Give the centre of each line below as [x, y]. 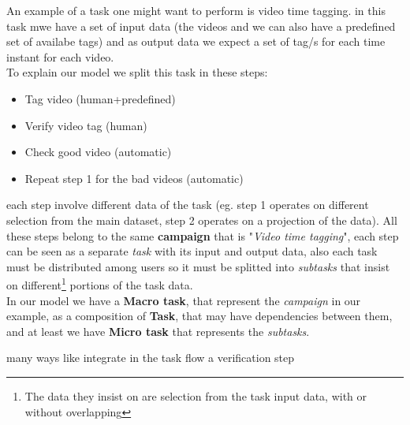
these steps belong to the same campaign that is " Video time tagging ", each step [203, 235]
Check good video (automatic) [98, 152]
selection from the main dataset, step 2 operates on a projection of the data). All [202, 220]
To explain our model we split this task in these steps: [137, 72]
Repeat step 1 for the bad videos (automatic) [134, 178]
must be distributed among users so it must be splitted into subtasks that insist [198, 266]
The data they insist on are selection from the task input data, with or [196, 395]
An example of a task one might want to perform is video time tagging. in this [196, 10]
